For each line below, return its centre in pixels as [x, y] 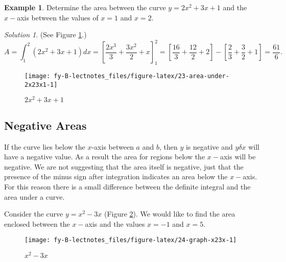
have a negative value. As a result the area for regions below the [105, 157]
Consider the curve [34, 214]
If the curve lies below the [45, 146]
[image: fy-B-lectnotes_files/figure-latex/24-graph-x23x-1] [131, 240]
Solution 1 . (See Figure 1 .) [45, 34]
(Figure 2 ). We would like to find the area [170, 214]
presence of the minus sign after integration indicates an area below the [116, 176]
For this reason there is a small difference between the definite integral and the [127, 187]
